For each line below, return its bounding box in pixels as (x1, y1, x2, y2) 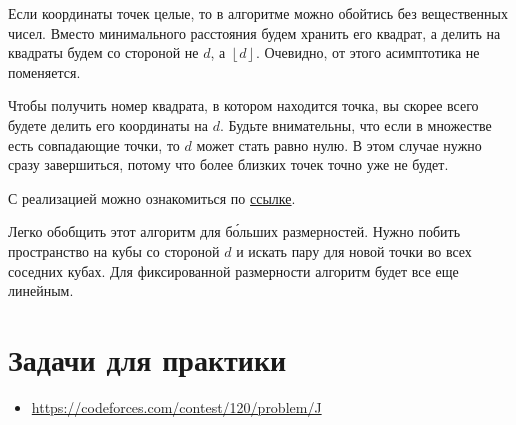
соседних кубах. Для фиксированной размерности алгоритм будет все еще (8, 260, 459, 281)
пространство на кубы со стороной (8, 240, 220, 261)
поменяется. (8, 61, 81, 82)
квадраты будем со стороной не (8, 42, 199, 63)
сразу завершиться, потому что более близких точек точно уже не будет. (8, 154, 449, 175)
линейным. (8, 280, 74, 301)
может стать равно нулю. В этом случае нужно (196, 134, 482, 155)
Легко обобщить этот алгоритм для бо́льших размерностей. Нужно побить (8, 221, 461, 242)
